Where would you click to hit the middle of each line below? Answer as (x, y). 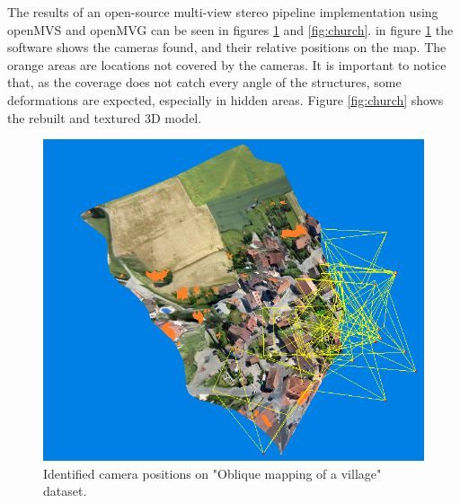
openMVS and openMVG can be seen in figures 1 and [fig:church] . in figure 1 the (230, 29)
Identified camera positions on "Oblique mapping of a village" (212, 473)
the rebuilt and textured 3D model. (105, 117)
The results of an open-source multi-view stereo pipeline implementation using (223, 12)
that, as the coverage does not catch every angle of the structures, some (204, 82)
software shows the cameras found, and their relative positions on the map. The (227, 47)
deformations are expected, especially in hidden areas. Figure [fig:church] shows (226, 99)
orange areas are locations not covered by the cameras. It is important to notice (227, 64)
